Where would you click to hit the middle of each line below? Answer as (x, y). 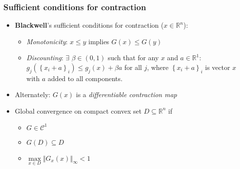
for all (133, 67)
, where (158, 67)
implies (99, 41)
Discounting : (45, 58)
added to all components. (85, 78)
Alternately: (32, 94)
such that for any (133, 58)
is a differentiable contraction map (127, 94)
